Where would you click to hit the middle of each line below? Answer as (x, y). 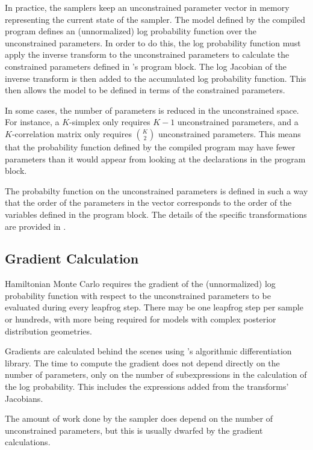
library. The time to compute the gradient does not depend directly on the (142, 362)
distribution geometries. (48, 331)
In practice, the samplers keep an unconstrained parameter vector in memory (147, 7)
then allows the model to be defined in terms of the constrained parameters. (145, 90)
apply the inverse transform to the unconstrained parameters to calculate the (147, 54)
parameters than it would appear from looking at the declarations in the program (155, 159)
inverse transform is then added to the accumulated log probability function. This (156, 78)
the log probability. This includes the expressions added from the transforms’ (147, 387)
